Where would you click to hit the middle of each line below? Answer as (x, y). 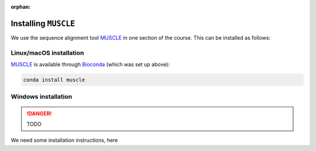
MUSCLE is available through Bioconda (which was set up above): (90, 65)
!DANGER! (39, 113)
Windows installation (42, 97)
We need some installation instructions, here (64, 141)
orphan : (21, 7)
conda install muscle (54, 80)
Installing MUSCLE (43, 23)
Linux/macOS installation (47, 52)
